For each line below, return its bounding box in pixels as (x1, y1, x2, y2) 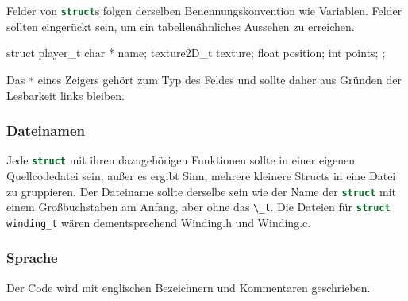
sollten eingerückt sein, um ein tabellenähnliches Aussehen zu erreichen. (6, 17, 355, 34)
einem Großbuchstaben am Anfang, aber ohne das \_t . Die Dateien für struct (6, 199, 391, 215)
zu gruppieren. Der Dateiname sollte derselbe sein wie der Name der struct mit (6, 183, 396, 199)
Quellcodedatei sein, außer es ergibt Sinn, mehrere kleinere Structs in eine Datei (6, 167, 396, 183)
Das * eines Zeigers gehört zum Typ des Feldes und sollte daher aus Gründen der (6, 71, 402, 87)
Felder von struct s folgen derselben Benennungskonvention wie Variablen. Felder (6, 2, 402, 18)
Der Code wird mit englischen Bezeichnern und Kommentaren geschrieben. (6, 279, 371, 295)
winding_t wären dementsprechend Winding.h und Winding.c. (6, 214, 311, 230)
